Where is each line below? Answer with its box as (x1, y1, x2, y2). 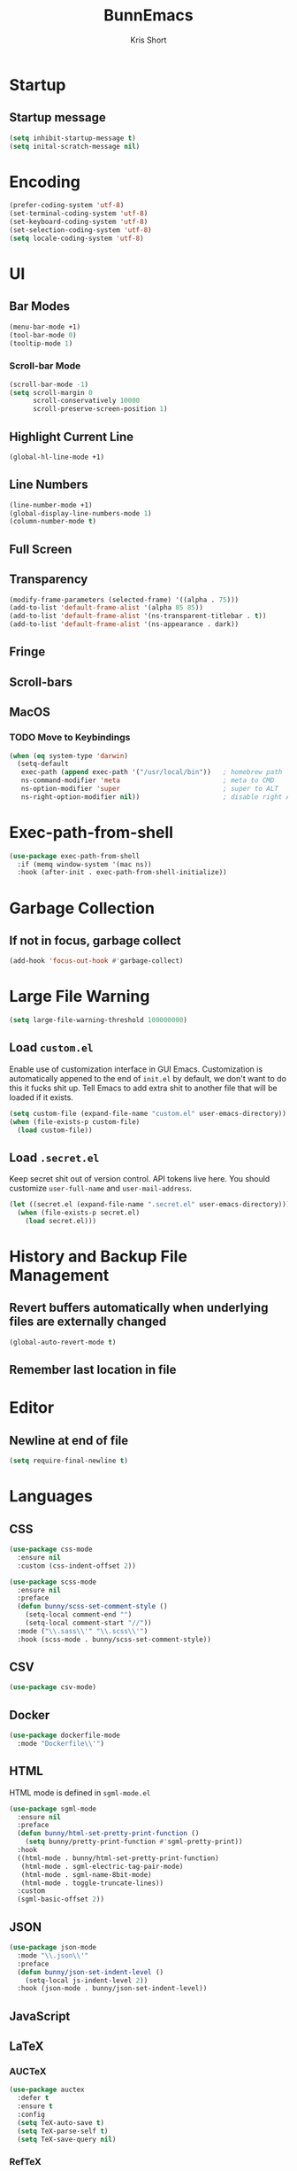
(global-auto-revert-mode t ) (9, 1337, 117, 1346)
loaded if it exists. (9, 1091, 73, 1103)
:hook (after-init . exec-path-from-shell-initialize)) (17, 868, 227, 877)
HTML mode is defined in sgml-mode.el (9, 1787, 151, 1798)
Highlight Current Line (9, 429, 134, 444)
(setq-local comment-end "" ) (25, 1610, 133, 1619)
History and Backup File (9, 1246, 188, 1267)
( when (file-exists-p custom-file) (9, 1117, 141, 1126)
